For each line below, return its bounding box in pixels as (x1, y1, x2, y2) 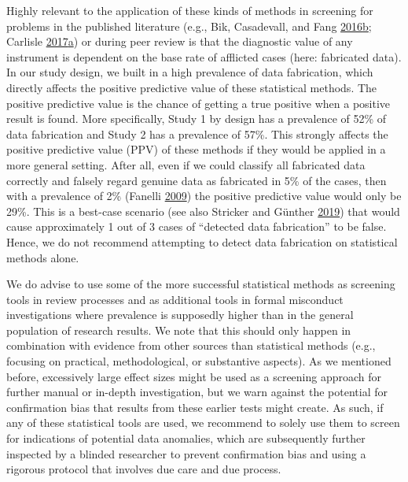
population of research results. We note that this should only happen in (6, 321, 351, 338)
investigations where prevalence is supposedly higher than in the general (6, 306, 354, 323)
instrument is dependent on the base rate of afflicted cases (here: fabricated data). (6, 48, 402, 65)
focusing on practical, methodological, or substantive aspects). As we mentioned (6, 353, 391, 369)
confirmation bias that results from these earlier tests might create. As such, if (6, 399, 384, 415)
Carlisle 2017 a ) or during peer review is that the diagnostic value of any (6, 33, 353, 50)
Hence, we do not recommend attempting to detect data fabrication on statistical (6, 233, 398, 250)
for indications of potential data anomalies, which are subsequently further (6, 430, 366, 447)
